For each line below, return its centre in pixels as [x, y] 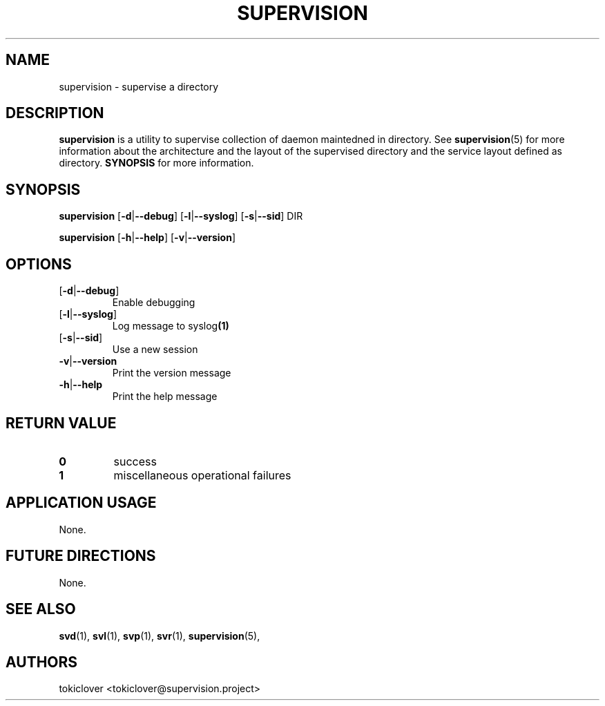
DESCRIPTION [55, 113]
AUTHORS [42, 662]
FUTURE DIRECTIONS [81, 556]
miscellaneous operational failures [202, 475]
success [135, 461]
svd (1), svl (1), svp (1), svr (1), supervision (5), [160, 636]
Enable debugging [154, 303]
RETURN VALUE [61, 423]
